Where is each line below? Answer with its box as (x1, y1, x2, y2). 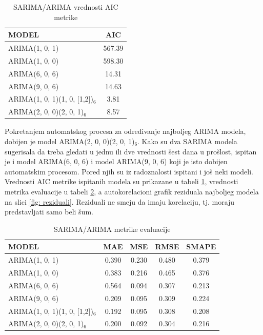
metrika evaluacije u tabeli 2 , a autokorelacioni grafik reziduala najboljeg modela (5, 186, 259, 196)
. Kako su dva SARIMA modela (137, 135, 237, 146)
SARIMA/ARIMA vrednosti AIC (13, 2, 118, 12)
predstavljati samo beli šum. (5, 206, 93, 217)
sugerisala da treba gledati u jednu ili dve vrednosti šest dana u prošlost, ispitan (5, 146, 257, 156)
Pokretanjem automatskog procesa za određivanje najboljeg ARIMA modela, (5, 126, 246, 136)
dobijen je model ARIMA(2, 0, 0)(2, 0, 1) (5, 135, 135, 146)
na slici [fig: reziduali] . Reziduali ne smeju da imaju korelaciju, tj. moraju (5, 196, 235, 207)
